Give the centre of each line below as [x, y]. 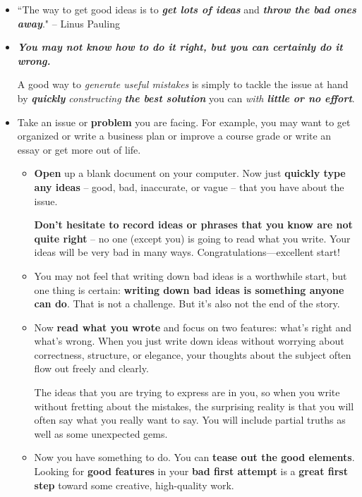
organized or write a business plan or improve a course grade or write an [174, 136]
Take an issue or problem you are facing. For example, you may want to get [184, 122]
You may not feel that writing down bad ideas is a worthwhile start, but [191, 275]
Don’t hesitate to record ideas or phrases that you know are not [193, 225]
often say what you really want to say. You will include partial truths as [190, 420]
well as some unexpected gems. [101, 433]
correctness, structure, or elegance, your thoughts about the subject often [193, 354]
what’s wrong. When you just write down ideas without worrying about [189, 341]
